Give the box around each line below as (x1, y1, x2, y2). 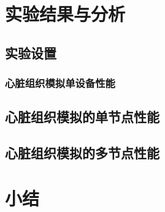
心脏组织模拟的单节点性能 (5, 107, 159, 126)
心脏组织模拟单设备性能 (5, 75, 115, 91)
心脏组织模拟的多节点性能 (5, 143, 159, 162)
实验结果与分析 (5, 1, 126, 26)
